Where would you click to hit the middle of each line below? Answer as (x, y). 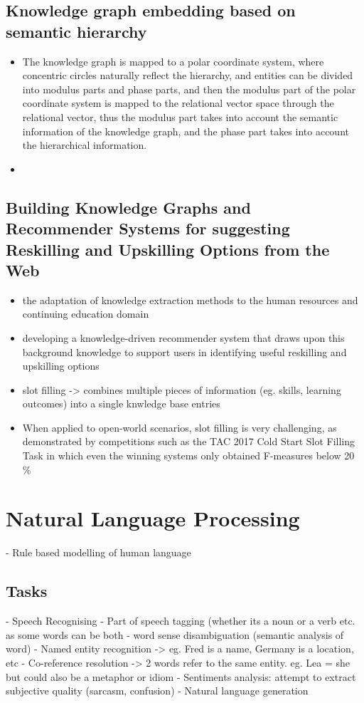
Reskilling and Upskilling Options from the (168, 249)
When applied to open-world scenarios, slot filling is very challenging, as (180, 427)
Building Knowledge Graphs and (128, 207)
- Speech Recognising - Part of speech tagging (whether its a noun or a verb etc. (181, 621)
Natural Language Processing (153, 518)
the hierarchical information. (85, 145)
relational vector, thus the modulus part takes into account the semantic (180, 116)
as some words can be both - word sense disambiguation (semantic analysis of (175, 634)
